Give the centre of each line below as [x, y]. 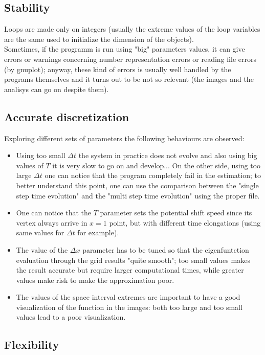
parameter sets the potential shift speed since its [176, 213]
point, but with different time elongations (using [185, 222]
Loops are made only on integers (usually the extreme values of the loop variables [132, 29]
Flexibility [32, 345]
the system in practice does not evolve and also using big [168, 155]
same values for [40, 232]
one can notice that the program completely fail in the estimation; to [153, 175]
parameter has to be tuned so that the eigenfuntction [166, 249]
